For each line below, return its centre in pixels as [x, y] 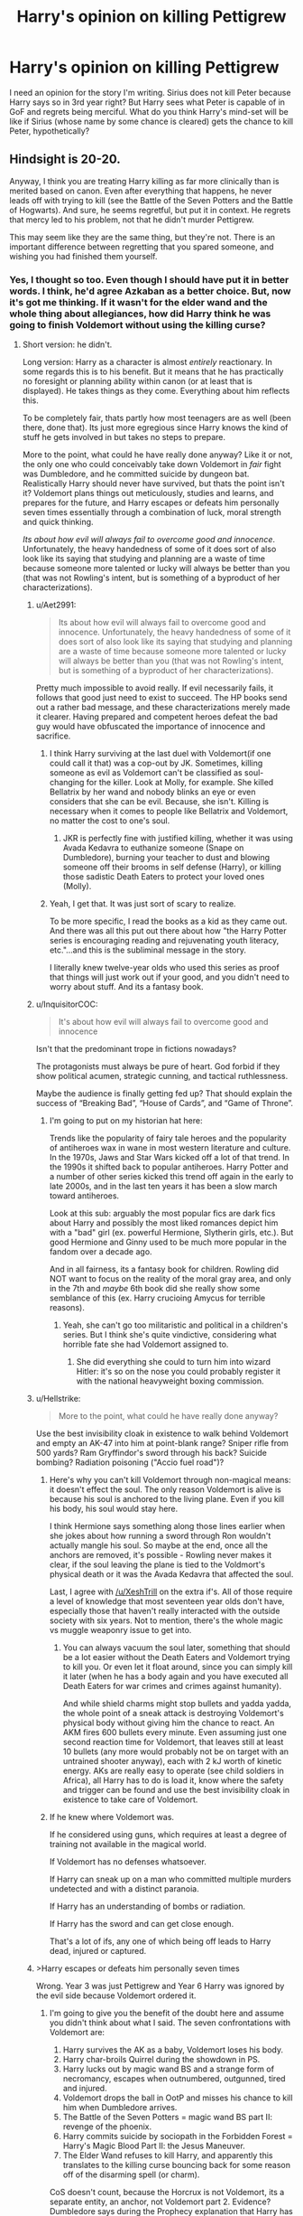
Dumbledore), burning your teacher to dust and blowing [166, 858]
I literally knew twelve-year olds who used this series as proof [164, 968]
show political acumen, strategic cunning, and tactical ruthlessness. [162, 1076]
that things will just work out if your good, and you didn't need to [170, 977]
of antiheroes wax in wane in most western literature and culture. [170, 1148]
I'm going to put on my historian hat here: [126, 1121]
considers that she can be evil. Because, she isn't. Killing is [159, 802]
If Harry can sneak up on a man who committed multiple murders [170, 1879]
